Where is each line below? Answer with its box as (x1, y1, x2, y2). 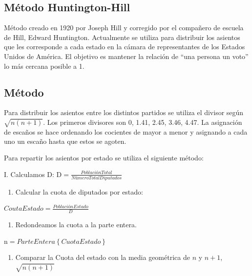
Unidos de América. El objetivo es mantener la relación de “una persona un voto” (4, 51, 249, 61)
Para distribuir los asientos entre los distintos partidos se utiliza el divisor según (4, 107, 244, 118)
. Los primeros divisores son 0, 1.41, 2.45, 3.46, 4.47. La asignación (43, 117, 242, 127)
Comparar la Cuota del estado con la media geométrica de (15, 252, 190, 262)
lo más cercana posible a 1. (4, 60, 84, 71)
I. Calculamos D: (4, 169, 54, 179)
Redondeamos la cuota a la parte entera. (15, 219, 137, 230)
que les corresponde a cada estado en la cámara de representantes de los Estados (4, 41, 245, 52)
